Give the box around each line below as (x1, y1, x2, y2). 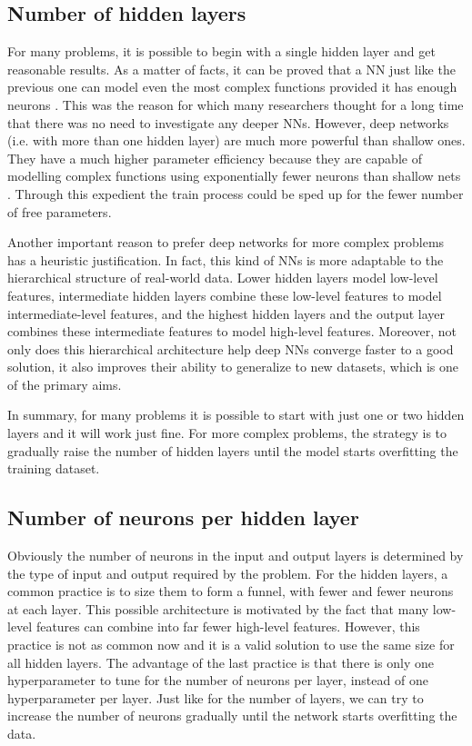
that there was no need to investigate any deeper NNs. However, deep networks (7, 113, 449, 132)
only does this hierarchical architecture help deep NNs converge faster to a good (7, 339, 454, 358)
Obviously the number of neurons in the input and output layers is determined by (7, 546, 464, 565)
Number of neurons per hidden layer (7, 503, 359, 532)
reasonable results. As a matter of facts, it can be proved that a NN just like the (7, 59, 456, 78)
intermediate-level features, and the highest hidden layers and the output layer (7, 303, 446, 323)
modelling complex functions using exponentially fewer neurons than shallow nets (7, 166, 461, 185)
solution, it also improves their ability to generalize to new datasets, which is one (7, 357, 458, 376)
